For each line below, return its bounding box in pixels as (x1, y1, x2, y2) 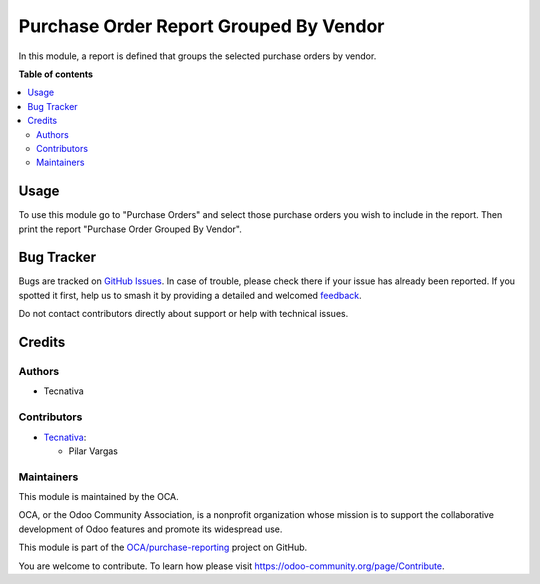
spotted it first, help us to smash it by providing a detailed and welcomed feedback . (18, 289, 362, 301)
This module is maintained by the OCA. (18, 491, 179, 503)
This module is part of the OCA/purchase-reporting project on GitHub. (18, 541, 308, 554)
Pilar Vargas (68, 445, 119, 457)
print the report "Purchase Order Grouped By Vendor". (18, 223, 242, 235)
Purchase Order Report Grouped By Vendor (18, 15, 385, 37)
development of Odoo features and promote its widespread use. (18, 523, 283, 535)
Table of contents (18, 68, 94, 80)
